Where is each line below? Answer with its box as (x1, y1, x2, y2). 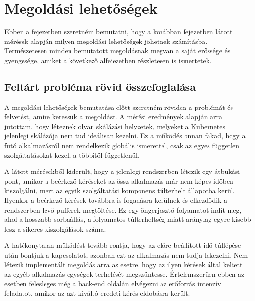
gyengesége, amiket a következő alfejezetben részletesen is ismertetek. (4, 55, 212, 65)
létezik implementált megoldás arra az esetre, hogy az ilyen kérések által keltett (4, 259, 243, 269)
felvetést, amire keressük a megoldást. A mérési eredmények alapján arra (4, 111, 223, 122)
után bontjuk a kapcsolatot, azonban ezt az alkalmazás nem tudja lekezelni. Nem (4, 250, 248, 260)
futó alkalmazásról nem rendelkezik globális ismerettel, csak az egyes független (4, 140, 239, 150)
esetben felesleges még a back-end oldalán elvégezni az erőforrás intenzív (4, 278, 221, 288)
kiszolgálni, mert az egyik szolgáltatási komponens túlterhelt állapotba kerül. (4, 185, 235, 195)
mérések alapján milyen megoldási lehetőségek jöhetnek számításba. (4, 36, 208, 46)
